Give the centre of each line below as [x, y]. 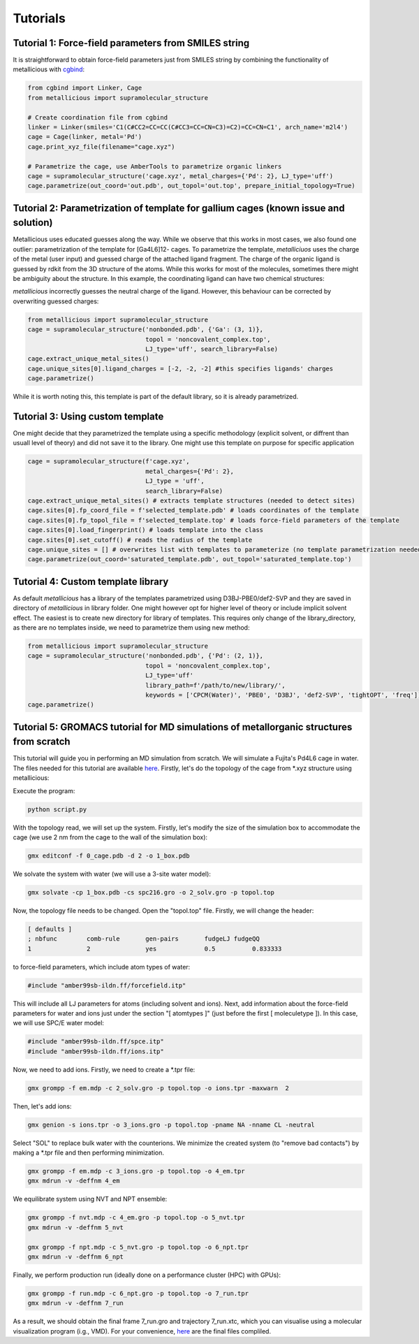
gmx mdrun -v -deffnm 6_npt [75, 1257]
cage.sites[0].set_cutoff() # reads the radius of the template [140, 540]
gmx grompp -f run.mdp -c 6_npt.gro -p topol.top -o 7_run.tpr [138, 1293]
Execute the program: [44, 790]
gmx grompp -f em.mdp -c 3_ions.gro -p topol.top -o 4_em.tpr [136, 1171]
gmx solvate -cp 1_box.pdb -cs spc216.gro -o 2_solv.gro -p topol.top [151, 892]
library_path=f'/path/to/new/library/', [215, 685]
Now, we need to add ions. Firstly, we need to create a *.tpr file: [104, 1069]
